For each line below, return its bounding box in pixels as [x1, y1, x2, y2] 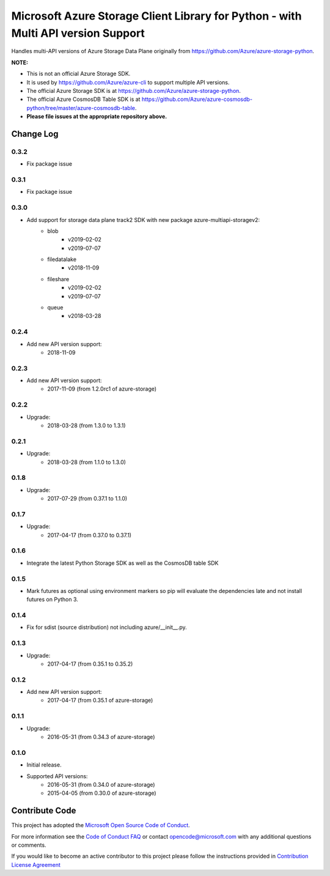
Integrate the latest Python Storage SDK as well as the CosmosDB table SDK [26, 559, 219, 567]
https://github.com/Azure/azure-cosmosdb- [141, 95, 253, 103]
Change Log [11, 128, 59, 139]
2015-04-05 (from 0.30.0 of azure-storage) [47, 789, 156, 797]
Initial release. [26, 761, 62, 768]
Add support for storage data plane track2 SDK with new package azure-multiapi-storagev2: [26, 216, 260, 223]
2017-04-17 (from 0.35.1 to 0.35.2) [47, 660, 133, 668]
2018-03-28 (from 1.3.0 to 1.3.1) [47, 422, 126, 429]
